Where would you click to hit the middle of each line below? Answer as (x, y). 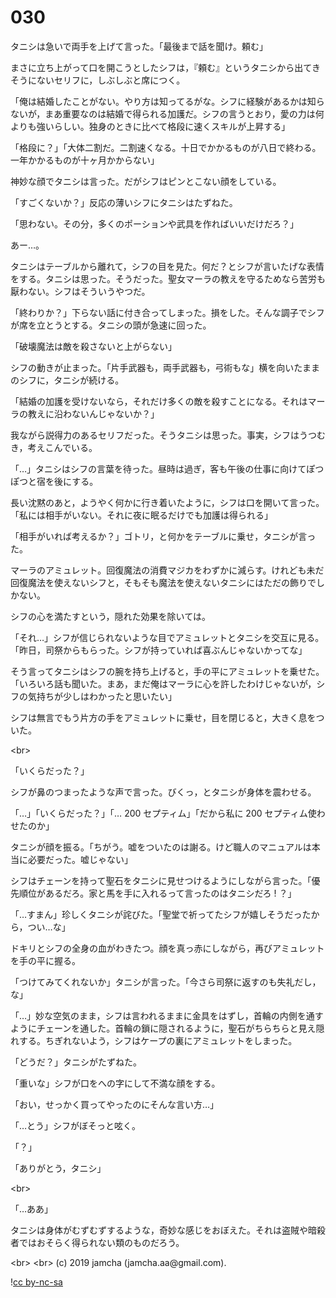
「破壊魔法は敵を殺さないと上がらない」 (93, 346)
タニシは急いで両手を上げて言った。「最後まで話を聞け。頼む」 (139, 46)
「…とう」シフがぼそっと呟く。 (76, 1125)
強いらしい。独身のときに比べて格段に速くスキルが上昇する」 (163, 126)
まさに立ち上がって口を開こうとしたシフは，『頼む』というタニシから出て (161, 67)
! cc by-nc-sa (36, 1282)
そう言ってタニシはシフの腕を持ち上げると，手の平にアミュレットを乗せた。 (167, 671)
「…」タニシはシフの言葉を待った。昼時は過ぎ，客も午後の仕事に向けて (158, 468)
